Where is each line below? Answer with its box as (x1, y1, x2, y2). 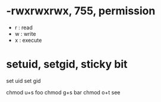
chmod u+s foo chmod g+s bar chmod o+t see (6, 88, 121, 96)
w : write (14, 30, 37, 37)
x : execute (14, 36, 42, 44)
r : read (14, 24, 33, 31)
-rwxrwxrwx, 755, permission (6, 4, 156, 18)
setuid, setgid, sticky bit (6, 58, 128, 71)
